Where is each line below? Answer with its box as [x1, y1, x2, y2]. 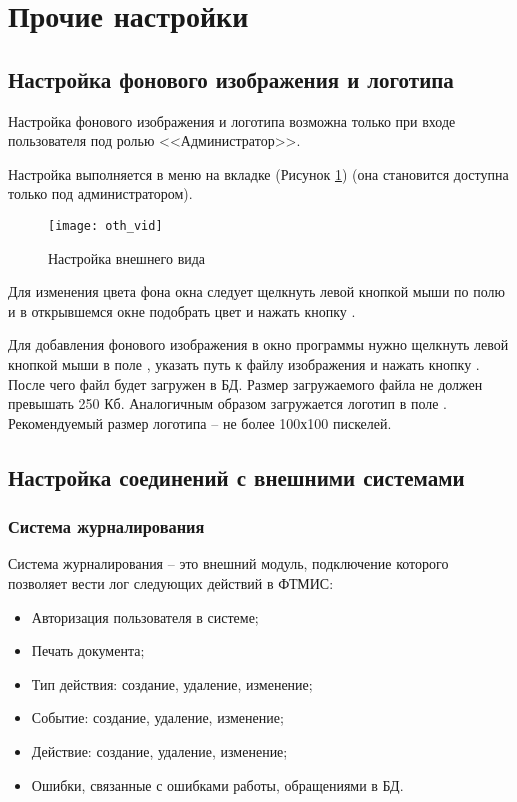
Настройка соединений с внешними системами [8, 461, 465, 492]
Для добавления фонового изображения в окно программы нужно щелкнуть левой [8, 334, 509, 355]
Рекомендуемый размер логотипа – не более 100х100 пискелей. [8, 412, 392, 433]
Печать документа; [31, 640, 145, 661]
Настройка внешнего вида [48, 247, 206, 268]
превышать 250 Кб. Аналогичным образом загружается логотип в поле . [8, 393, 447, 414]
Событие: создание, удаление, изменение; [31, 707, 284, 728]
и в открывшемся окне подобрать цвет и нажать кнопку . [8, 300, 356, 321]
